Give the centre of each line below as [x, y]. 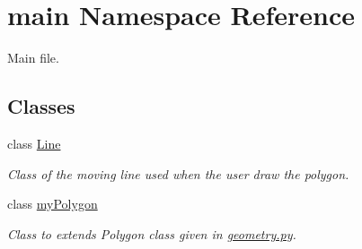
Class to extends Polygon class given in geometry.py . [152, 233]
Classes [41, 106]
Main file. [33, 58]
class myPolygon [53, 204]
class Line [34, 143]
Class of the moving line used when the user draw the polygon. [178, 173]
